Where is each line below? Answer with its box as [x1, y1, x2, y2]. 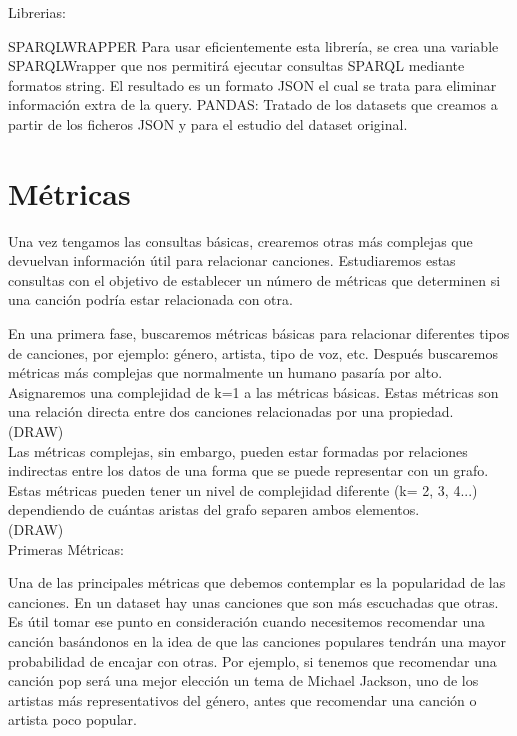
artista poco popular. [8, 709, 137, 730]
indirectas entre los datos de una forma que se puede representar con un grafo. [8, 460, 489, 481]
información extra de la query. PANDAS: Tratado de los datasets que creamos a [8, 94, 498, 115]
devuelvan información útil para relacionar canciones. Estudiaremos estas [8, 250, 456, 271]
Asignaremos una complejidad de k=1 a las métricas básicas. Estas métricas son [8, 381, 499, 402]
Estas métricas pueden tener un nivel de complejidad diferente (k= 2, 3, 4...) [8, 479, 478, 500]
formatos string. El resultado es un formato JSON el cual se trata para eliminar [8, 74, 497, 95]
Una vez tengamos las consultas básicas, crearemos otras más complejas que [8, 230, 473, 251]
